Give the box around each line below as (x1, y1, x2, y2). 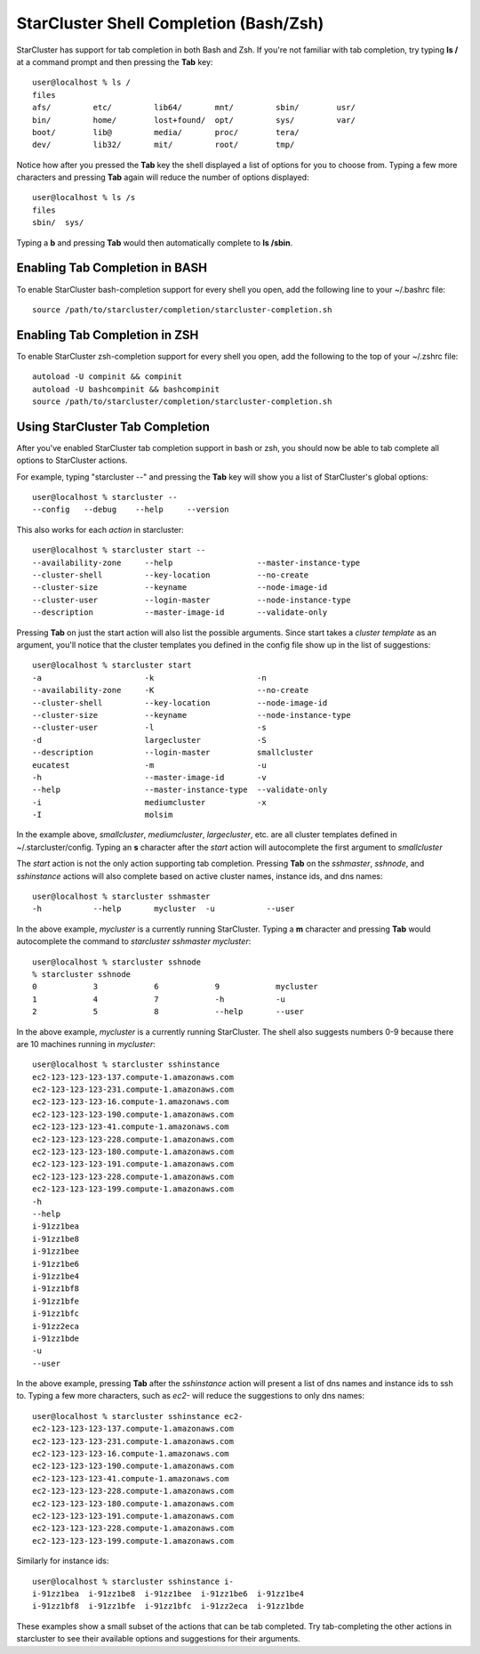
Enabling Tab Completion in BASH (16, 261, 208, 276)
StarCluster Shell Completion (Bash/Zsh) (16, 13, 324, 33)
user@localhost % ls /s (32, 192, 136, 203)
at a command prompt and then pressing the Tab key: (16, 56, 213, 67)
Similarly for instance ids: (16, 1555, 109, 1566)
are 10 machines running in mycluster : (16, 1038, 156, 1049)
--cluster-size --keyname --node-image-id (32, 583, 328, 593)
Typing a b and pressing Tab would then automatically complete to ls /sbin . (16, 237, 293, 248)
